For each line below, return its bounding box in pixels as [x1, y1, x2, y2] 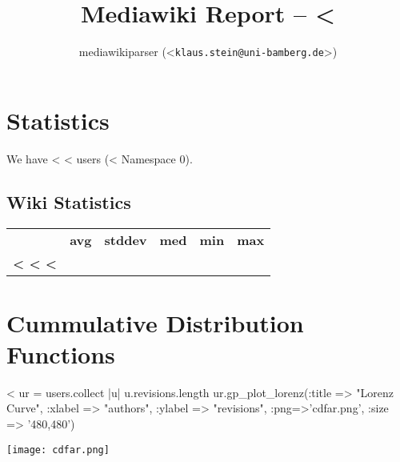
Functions [6, 337, 115, 370]
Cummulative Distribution [6, 306, 304, 339]
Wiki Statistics [6, 189, 131, 214]
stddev [104, 230, 147, 249]
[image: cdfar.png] [6, 444, 110, 456]
